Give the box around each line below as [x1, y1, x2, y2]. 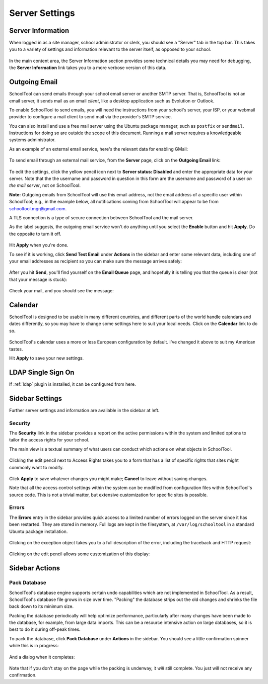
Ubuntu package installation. [9, 528, 68, 534]
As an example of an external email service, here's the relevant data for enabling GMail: [9, 146, 188, 152]
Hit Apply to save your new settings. [9, 355, 84, 361]
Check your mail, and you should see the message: [9, 288, 114, 294]
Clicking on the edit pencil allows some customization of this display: [9, 551, 150, 557]
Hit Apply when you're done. [9, 242, 68, 248]
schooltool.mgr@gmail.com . [9, 205, 67, 211]
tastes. [9, 346, 23, 352]
